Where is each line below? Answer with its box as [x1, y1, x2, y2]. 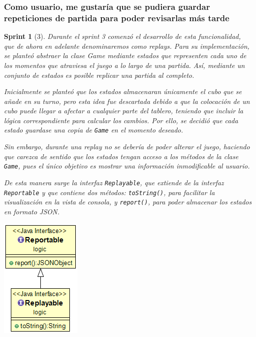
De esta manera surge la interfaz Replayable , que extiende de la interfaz [4, 177, 224, 187]
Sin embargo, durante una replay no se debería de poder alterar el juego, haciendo [4, 141, 250, 152]
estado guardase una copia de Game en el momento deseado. [4, 125, 183, 135]
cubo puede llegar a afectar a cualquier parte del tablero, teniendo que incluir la [4, 105, 243, 116]
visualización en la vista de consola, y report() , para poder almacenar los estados [4, 197, 252, 207]
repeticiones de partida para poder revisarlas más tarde [4, 11, 229, 24]
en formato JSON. [4, 206, 60, 216]
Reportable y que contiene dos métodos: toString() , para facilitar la [4, 187, 215, 197]
